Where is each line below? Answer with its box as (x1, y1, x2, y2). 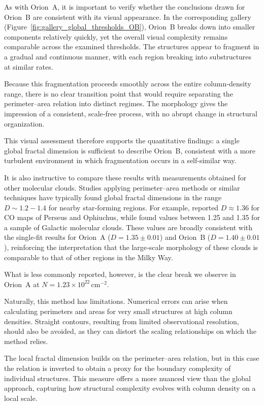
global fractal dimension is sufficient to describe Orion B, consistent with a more (4, 145, 256, 155)
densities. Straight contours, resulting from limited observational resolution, (4, 316, 239, 326)
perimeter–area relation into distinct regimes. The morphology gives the (4, 98, 228, 109)
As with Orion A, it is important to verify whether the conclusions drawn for (4, 2, 245, 12)
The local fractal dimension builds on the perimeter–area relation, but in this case (4, 353, 259, 363)
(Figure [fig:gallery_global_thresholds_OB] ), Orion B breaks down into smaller (4, 21, 255, 32)
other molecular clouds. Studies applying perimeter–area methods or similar (4, 182, 240, 193)
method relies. (4, 335, 48, 346)
